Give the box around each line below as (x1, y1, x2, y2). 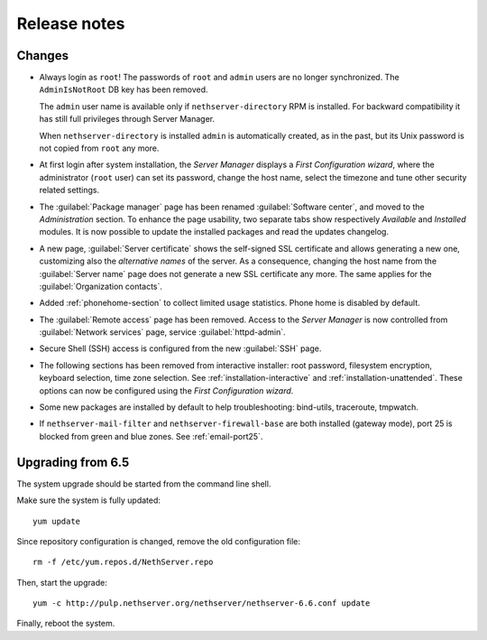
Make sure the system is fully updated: (16, 495, 161, 506)
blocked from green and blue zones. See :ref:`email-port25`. (39, 431, 263, 441)
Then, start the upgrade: (16, 577, 107, 588)
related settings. (39, 185, 99, 196)
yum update (32, 515, 81, 526)
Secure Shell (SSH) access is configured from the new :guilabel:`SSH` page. (39, 343, 322, 354)
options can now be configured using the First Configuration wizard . (39, 385, 294, 396)
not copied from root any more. (39, 143, 160, 153)
